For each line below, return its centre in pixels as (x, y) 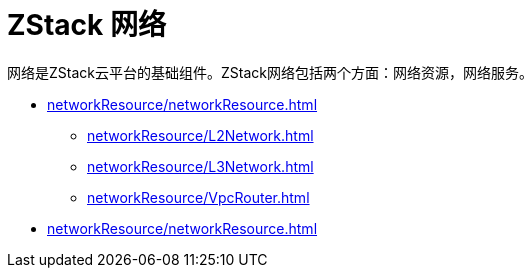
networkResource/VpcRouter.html (198, 197)
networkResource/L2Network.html (200, 135)
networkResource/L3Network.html (200, 166)
